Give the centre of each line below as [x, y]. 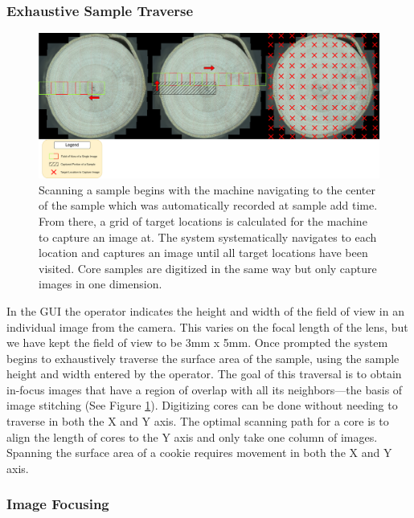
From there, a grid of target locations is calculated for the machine [203, 220]
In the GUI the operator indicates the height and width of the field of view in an [205, 310]
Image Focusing [58, 504]
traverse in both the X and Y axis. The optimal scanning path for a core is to [198, 421]
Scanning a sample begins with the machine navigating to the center [207, 189]
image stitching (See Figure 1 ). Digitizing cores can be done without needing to [202, 405]
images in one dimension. [100, 284]
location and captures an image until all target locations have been [203, 253]
